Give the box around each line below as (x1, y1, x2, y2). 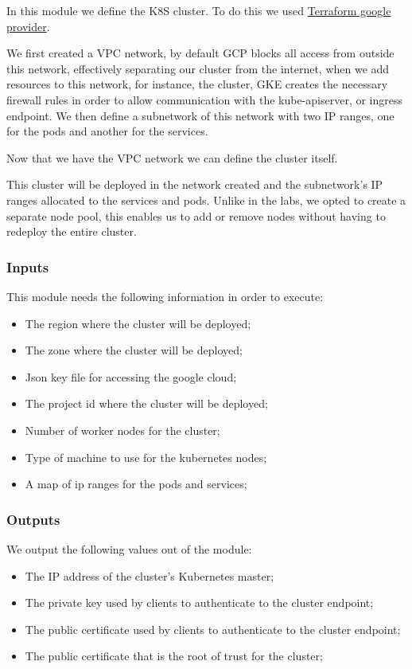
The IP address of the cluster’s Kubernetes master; (25, 567, 274, 584)
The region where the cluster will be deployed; (25, 315, 251, 331)
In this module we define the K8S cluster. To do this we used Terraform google (6, 2, 391, 18)
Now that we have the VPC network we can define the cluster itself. (6, 149, 338, 166)
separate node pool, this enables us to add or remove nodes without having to (6, 207, 386, 224)
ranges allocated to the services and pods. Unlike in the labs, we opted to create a (6, 191, 406, 208)
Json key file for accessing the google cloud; (25, 368, 237, 385)
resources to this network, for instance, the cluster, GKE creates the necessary (6, 76, 388, 92)
